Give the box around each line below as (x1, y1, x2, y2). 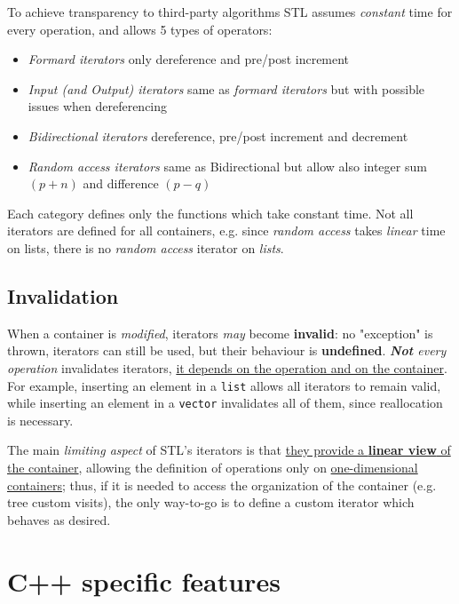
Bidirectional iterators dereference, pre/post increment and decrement (28, 126, 408, 145)
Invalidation (7, 282, 119, 309)
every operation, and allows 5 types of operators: (7, 20, 273, 38)
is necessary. (7, 410, 74, 429)
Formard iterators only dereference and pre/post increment (28, 50, 350, 68)
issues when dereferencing (28, 97, 168, 115)
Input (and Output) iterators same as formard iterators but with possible (28, 79, 425, 98)
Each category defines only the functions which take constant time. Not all (7, 203, 414, 222)
